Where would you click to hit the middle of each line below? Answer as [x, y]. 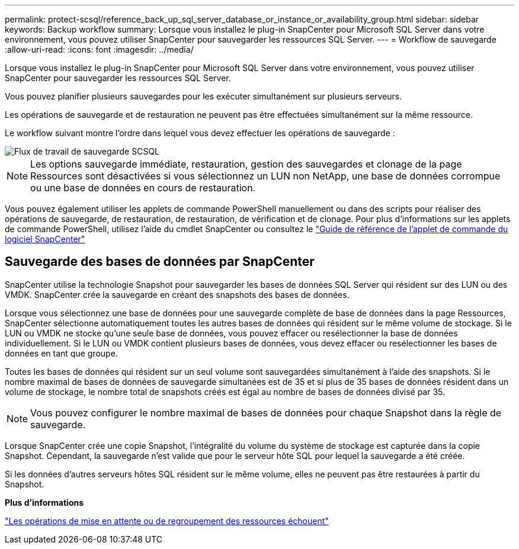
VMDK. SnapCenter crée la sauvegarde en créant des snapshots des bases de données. [177, 294]
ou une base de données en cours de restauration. [143, 188]
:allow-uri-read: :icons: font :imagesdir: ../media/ [99, 49]
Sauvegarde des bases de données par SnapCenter [160, 262]
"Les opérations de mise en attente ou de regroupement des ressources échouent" [167, 521]
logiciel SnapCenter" [45, 239]
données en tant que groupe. [61, 353]
